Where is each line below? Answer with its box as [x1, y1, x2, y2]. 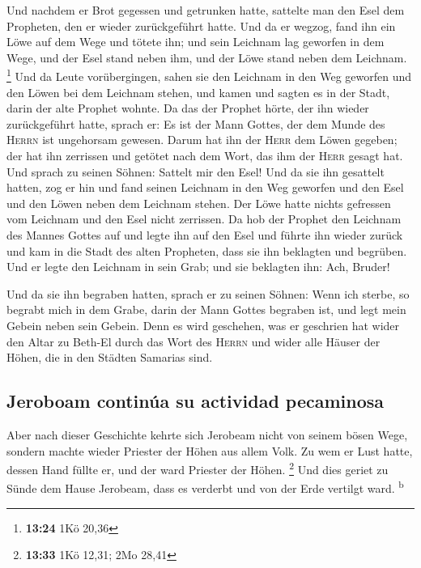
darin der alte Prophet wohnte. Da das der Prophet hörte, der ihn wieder [6, 100, 369, 117]
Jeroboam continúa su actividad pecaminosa [6, 388, 385, 413]
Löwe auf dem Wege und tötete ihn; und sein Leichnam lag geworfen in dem [6, 33, 385, 50]
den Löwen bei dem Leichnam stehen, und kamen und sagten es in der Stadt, [6, 83, 390, 100]
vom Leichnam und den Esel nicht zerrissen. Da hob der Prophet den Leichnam [6, 210, 402, 227]
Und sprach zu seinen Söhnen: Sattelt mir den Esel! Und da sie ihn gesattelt [6, 163, 385, 180]
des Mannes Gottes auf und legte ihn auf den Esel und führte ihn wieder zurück [6, 226, 403, 243]
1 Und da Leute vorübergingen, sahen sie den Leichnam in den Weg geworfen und [6, 66, 412, 85]
